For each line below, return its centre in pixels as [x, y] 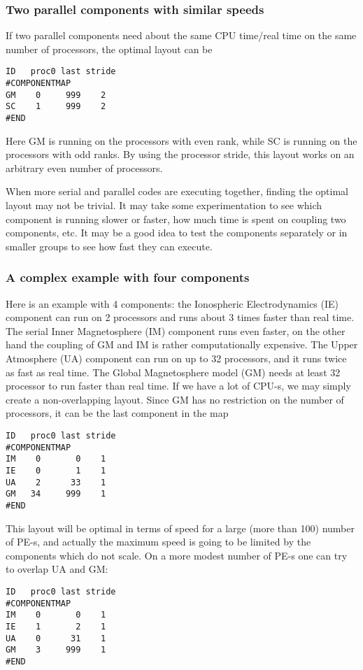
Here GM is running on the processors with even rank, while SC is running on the [181, 140]
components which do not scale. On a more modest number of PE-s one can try [177, 555]
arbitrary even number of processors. [84, 167]
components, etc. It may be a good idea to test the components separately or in [177, 233]
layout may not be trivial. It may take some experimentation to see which [164, 205]
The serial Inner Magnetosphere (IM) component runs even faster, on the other [176, 330]
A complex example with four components [128, 277]
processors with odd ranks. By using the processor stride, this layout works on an [180, 154]
